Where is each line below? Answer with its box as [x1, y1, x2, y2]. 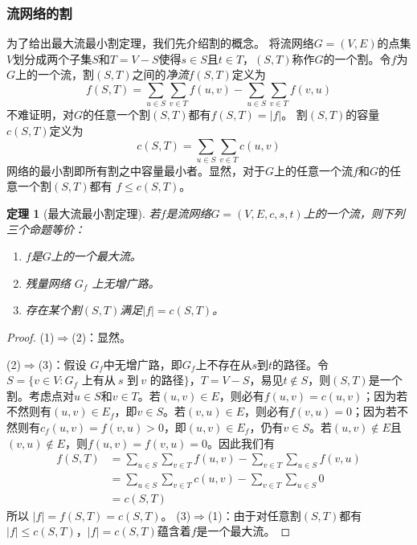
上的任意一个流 [274, 162, 354, 178]
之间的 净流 [132, 66, 189, 83]
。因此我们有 [207, 434, 276, 451]
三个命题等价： [6, 220, 85, 237]
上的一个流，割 [15, 66, 95, 83]
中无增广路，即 [103, 355, 182, 372]
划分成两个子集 [13, 50, 92, 67]
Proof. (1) [6, 329, 55, 345]
